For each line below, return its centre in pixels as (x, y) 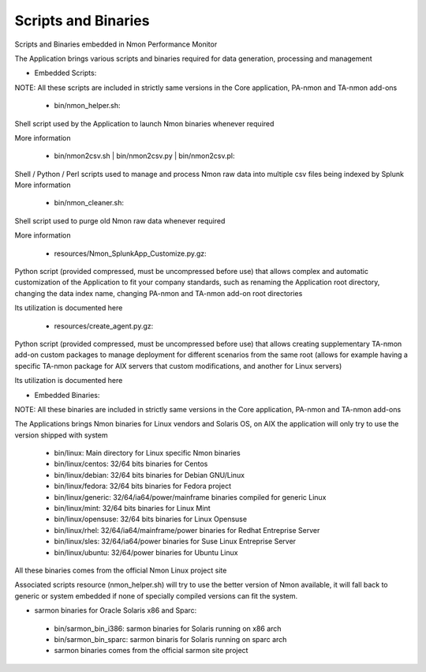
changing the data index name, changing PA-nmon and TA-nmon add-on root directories (159, 293)
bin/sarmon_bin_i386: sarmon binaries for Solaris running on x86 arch (168, 629)
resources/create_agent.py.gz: (104, 326)
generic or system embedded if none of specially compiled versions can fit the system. (156, 595)
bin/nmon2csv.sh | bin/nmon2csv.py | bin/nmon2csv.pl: (144, 156)
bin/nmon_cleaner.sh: (89, 203)
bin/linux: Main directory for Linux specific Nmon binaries (147, 453)
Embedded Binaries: (67, 395)
